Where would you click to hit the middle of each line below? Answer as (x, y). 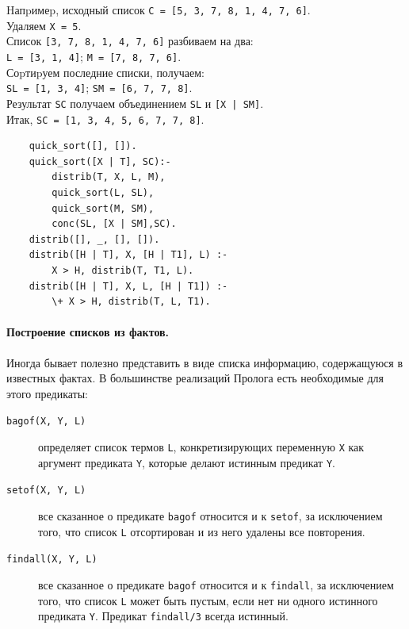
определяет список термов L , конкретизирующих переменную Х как (201, 446)
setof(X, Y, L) (46, 491)
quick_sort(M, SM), (103, 208)
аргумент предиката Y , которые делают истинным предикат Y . (187, 462)
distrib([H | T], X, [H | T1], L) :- (128, 255)
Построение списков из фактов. (88, 332)
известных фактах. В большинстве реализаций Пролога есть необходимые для (195, 378)
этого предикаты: (47, 393)
